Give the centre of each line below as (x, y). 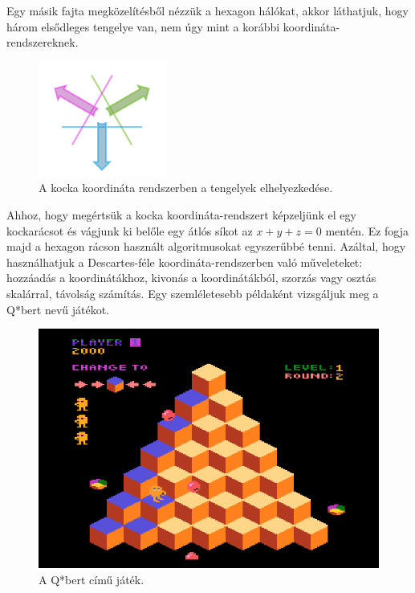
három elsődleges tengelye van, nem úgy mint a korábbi (143, 26)
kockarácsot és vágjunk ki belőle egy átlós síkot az (130, 230)
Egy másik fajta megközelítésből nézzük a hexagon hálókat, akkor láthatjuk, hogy (207, 10)
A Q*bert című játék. (92, 579)
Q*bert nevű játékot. (58, 309)
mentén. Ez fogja (367, 230)
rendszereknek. (43, 42)
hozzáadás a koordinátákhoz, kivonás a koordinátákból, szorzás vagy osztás (191, 278)
